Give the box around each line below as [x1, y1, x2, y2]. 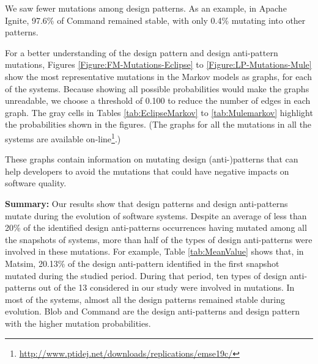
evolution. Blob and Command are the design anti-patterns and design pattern [5, 305, 300, 318]
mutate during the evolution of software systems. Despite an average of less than [5, 209, 307, 222]
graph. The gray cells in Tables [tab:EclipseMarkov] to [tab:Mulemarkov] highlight [5, 106, 313, 118]
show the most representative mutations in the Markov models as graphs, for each [5, 70, 312, 82]
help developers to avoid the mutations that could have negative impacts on [5, 164, 289, 177]
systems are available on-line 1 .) [5, 130, 121, 145]
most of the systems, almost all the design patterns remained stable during [5, 293, 286, 305]
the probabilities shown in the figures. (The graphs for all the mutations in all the [5, 118, 312, 131]
